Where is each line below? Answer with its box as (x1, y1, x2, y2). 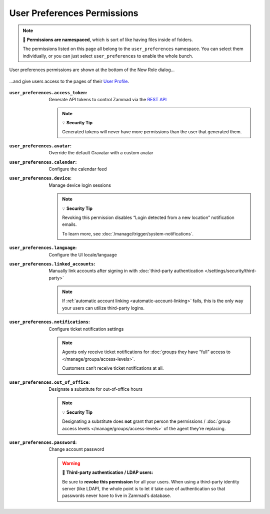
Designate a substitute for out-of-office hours (48, 386, 142, 392)
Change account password (48, 446, 104, 452)
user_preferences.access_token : (9, 89, 87, 95)
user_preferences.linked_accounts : (9, 261, 95, 267)
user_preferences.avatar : (9, 143, 72, 149)
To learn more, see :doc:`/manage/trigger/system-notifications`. (62, 230, 193, 236)
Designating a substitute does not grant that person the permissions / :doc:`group (62, 418, 231, 424)
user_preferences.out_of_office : (9, 379, 90, 385)
